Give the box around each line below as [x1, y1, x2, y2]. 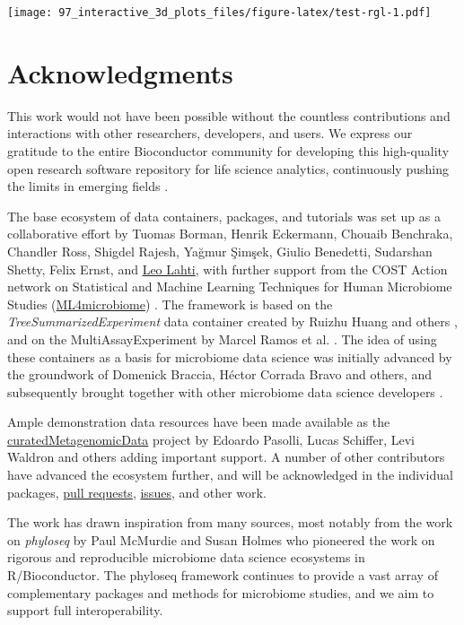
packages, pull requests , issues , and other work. [7, 482, 267, 501]
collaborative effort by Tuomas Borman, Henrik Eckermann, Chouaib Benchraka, [7, 224, 453, 243]
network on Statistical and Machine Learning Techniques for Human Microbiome [7, 277, 452, 296]
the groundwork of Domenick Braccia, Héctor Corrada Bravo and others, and [7, 365, 433, 384]
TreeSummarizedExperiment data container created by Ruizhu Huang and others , [7, 312, 458, 331]
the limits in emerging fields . [7, 177, 169, 195]
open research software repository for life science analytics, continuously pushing [7, 159, 449, 178]
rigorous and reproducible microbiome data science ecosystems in [7, 548, 365, 567]
